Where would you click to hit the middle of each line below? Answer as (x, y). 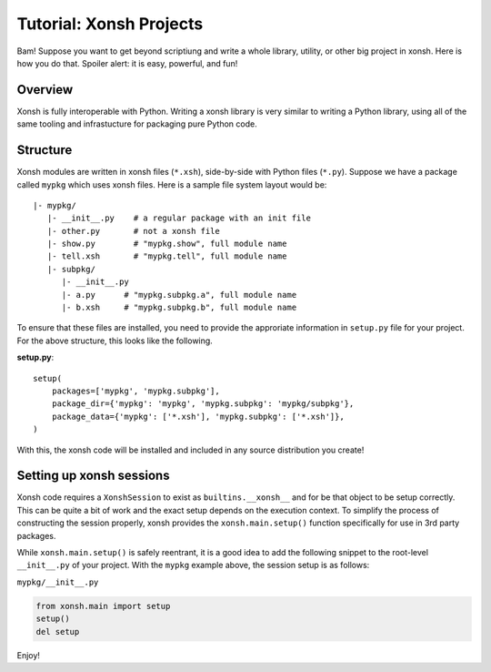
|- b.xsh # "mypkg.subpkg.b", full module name (179, 308)
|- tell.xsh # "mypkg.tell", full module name (167, 256)
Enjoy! (29, 655)
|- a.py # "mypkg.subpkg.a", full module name (179, 295)
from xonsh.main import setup (103, 606)
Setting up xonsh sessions (93, 476)
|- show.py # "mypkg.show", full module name (167, 244)
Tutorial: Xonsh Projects (110, 24)
